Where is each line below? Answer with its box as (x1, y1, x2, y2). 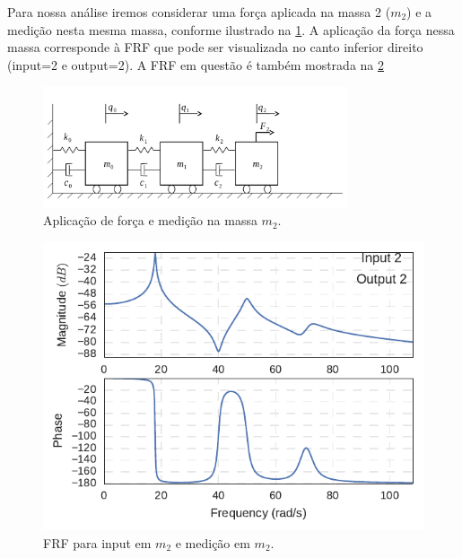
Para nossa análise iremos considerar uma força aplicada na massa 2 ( (7, 3, 391, 21)
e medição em (175, 533, 250, 552)
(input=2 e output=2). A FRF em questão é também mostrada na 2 (7, 55, 384, 74)
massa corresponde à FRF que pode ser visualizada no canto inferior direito (7, 38, 423, 57)
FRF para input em (43, 533, 152, 552)
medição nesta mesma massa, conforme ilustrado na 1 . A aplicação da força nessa (7, 20, 455, 39)
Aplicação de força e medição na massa (43, 211, 257, 230)
